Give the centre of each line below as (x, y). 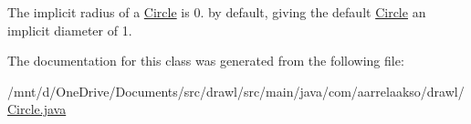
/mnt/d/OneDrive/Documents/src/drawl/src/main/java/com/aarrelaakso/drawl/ (236, 91)
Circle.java (37, 109)
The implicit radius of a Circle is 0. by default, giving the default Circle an (217, 12)
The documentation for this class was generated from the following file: (206, 61)
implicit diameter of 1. (70, 30)
